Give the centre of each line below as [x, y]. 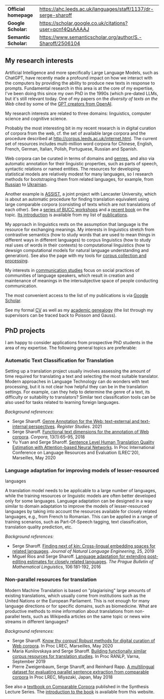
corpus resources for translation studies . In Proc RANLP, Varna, [76, 656]
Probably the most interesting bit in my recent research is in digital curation [81, 128]
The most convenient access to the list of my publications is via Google [77, 295]
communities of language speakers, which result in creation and [70, 275]
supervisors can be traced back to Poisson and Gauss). [61, 315]
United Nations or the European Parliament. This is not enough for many [77, 600]
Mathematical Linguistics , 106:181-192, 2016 [56, 567]
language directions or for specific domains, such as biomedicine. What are [81, 606]
